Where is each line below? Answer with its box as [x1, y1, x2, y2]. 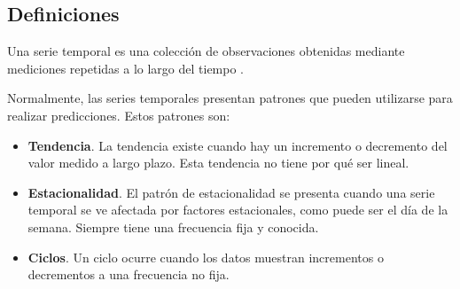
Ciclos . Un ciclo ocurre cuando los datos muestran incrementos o [27, 247, 384, 266]
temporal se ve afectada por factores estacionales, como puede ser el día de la [27, 200, 448, 219]
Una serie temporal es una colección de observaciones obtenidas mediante [7, 42, 405, 60]
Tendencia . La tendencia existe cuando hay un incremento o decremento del [27, 136, 448, 154]
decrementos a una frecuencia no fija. [27, 265, 230, 284]
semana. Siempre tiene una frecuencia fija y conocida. [27, 217, 319, 236]
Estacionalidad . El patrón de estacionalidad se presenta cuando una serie [27, 183, 435, 201]
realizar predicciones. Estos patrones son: [7, 105, 230, 124]
